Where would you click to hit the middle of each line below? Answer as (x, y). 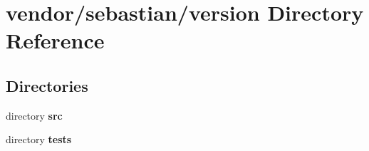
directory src (34, 115)
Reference (55, 40)
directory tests (39, 139)
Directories (47, 85)
